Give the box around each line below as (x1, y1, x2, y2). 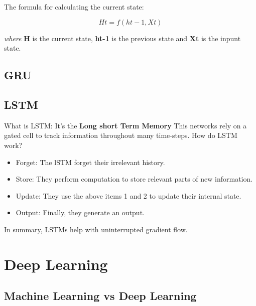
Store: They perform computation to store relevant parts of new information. (16, 174, 253, 184)
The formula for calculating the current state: (4, 2, 144, 12)
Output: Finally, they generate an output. (16, 207, 145, 218)
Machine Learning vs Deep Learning (4, 288, 197, 303)
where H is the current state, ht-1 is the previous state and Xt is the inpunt (4, 33, 241, 43)
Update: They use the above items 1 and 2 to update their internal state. (16, 190, 241, 201)
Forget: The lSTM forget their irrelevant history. (16, 157, 165, 167)
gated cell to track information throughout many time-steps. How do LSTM (4, 130, 237, 140)
